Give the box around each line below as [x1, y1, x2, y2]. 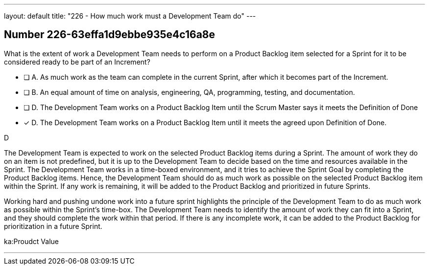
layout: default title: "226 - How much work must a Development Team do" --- [4, 12, 256, 20]
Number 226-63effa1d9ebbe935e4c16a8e [4, 28, 215, 41]
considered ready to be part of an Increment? [4, 57, 150, 66]
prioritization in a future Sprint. [4, 222, 102, 230]
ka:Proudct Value [4, 237, 59, 246]
